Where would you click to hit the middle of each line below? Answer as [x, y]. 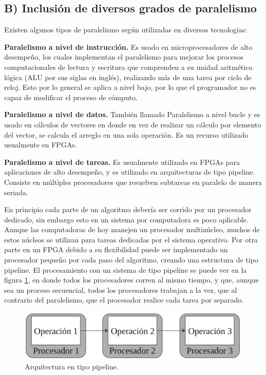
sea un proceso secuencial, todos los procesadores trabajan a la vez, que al [121, 289]
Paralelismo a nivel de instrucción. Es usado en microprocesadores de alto [128, 46]
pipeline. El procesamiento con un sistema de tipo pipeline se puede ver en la [126, 269]
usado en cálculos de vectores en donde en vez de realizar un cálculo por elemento [133, 124]
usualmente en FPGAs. [41, 145]
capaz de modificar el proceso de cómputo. [71, 97]
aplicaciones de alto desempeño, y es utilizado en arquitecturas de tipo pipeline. [130, 172]
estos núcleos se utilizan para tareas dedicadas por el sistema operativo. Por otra [131, 239]
